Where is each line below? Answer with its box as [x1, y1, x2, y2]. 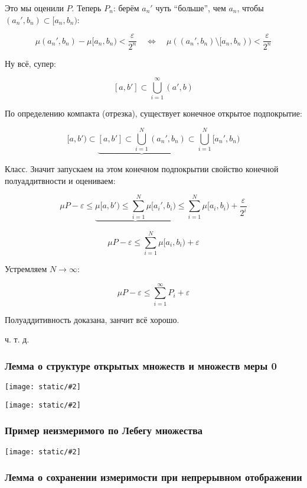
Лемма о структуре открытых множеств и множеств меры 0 [5, 358, 277, 373]
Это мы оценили [5, 2, 64, 14]
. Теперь [71, 2, 102, 14]
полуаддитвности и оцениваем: [5, 174, 116, 186]
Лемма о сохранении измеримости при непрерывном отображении [5, 470, 302, 484]
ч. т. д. [5, 333, 30, 345]
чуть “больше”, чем [155, 2, 226, 14]
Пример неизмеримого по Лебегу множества [5, 423, 203, 438]
